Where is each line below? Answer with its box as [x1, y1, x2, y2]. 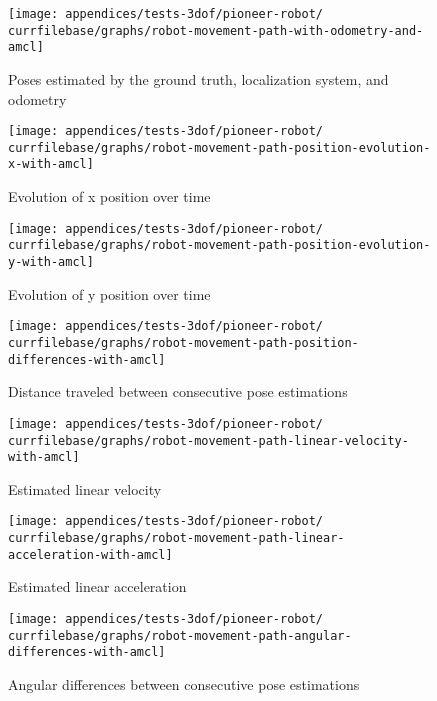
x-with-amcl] [8, 157, 94, 172]
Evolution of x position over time [8, 186, 211, 207]
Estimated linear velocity [8, 478, 162, 499]
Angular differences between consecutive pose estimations [8, 673, 360, 694]
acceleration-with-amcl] [8, 547, 173, 562]
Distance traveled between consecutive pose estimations [8, 381, 348, 402]
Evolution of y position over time [8, 283, 211, 304]
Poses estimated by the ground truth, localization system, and [8, 68, 389, 89]
